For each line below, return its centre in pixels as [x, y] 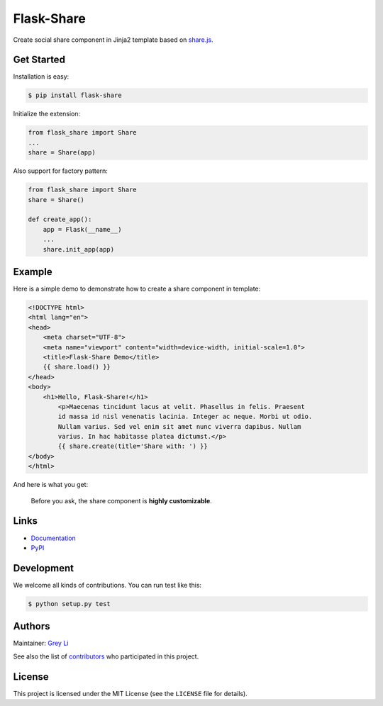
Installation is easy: [41, 77]
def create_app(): [60, 219]
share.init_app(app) [79, 249]
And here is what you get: [51, 485]
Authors [32, 626]
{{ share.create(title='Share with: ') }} [133, 446]
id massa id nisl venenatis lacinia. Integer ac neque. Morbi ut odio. [185, 417]
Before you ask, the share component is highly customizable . [121, 500]
